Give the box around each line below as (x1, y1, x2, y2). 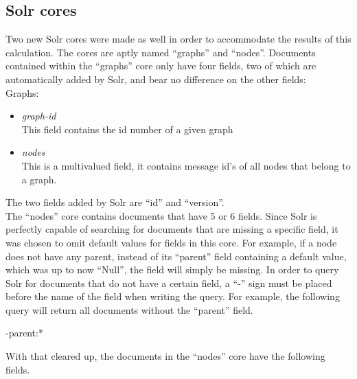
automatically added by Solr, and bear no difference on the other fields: (5, 71, 306, 86)
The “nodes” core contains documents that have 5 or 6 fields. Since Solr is (5, 208, 317, 222)
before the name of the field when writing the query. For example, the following (5, 289, 340, 303)
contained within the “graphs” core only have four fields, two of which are (5, 58, 316, 73)
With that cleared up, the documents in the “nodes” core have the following (5, 349, 325, 363)
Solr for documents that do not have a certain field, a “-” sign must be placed (5, 275, 332, 290)
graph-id (21, 108, 56, 123)
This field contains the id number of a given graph (21, 122, 233, 136)
